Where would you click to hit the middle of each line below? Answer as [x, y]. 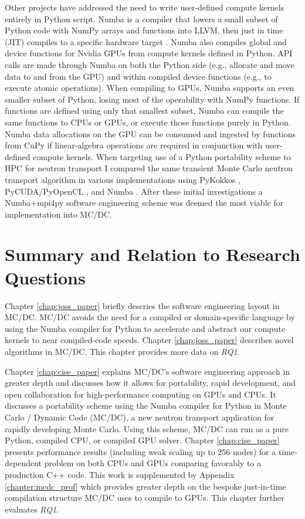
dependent [23, 463]
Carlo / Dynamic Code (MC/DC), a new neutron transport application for [140, 417]
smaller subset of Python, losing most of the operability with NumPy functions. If [152, 99]
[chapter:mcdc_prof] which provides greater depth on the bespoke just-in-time [145, 486]
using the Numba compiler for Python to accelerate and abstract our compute [145, 328]
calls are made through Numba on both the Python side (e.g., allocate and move [150, 64]
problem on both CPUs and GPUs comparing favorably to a [153, 463]
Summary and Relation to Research [152, 254]
